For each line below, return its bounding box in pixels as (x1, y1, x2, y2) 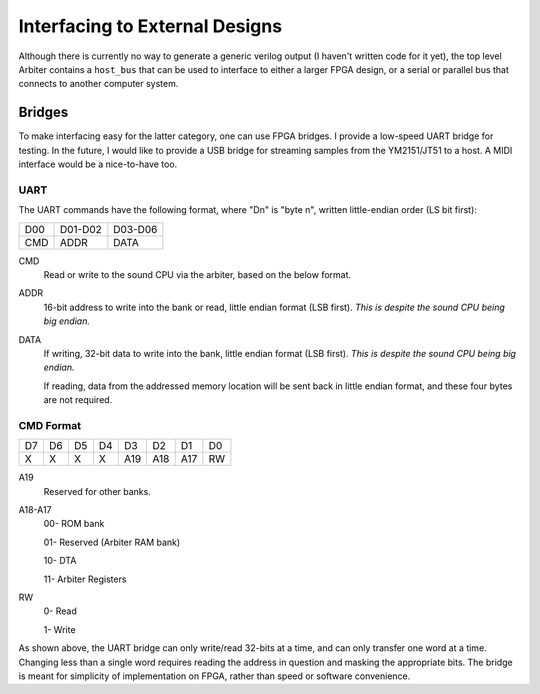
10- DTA (43, 555, 77, 567)
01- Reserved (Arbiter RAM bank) (43, 536, 181, 548)
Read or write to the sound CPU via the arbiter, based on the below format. (43, 268, 352, 280)
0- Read (43, 605, 77, 617)
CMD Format (18, 418, 82, 432)
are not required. (43, 394, 113, 406)
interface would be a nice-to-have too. (18, 158, 178, 170)
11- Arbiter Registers (43, 573, 127, 585)
